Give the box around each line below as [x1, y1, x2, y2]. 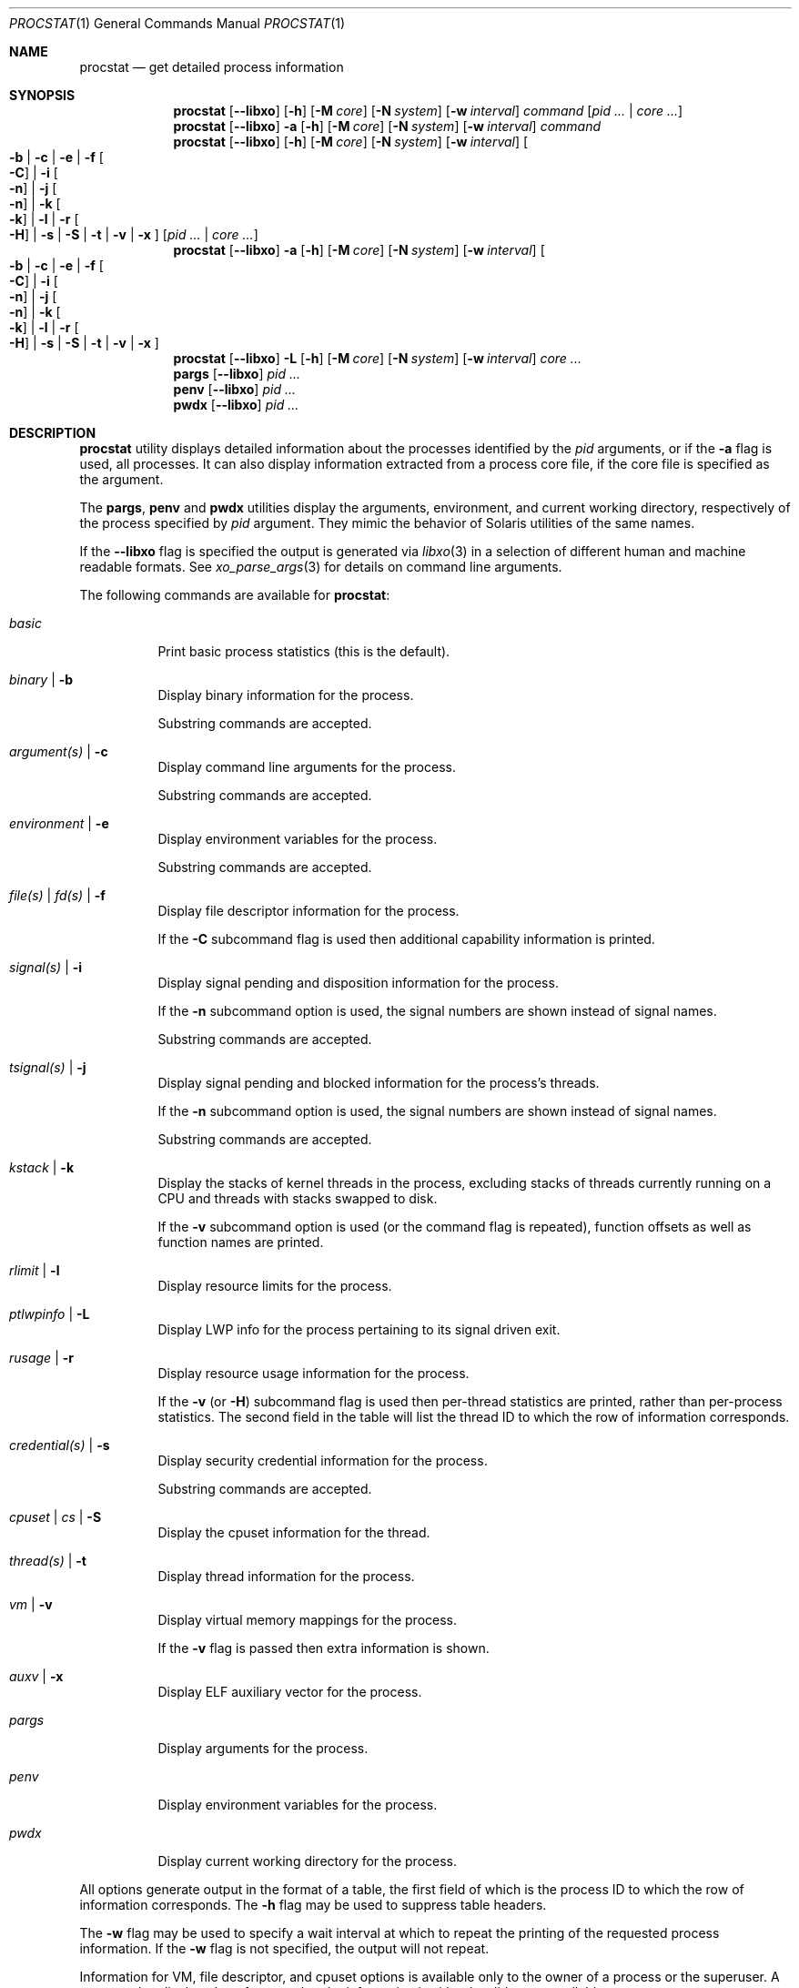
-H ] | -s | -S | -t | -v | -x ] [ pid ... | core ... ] [9, 227, 258, 242]
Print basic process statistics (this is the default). [157, 644, 450, 659]
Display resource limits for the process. [157, 1278, 392, 1293]
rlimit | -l [9, 1263, 60, 1278]
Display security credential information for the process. [157, 1453, 488, 1468]
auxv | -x [9, 1668, 64, 1684]
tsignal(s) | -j [9, 1060, 86, 1075]
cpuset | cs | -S [9, 1509, 102, 1525]
